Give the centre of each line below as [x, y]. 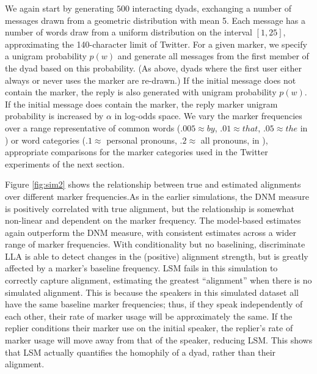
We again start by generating [60, 8]
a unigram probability [46, 56]
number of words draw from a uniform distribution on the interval [129, 32]
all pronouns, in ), [234, 140]
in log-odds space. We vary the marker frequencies [208, 116]
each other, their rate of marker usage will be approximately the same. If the [149, 316]
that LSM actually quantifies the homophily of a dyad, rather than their [140, 352]
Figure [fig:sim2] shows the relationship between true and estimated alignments [153, 184]
